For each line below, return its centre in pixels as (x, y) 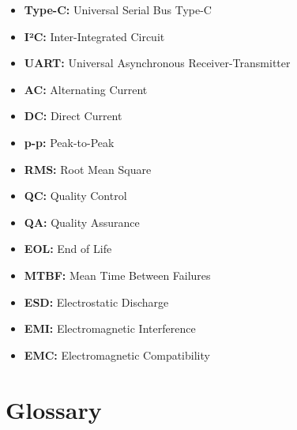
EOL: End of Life (68, 249)
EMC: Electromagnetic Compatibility (117, 355)
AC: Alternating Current (86, 89)
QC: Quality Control (75, 196)
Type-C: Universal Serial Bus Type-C (118, 9)
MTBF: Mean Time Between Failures (117, 275)
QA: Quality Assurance (82, 222)
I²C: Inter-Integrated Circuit (94, 36)
